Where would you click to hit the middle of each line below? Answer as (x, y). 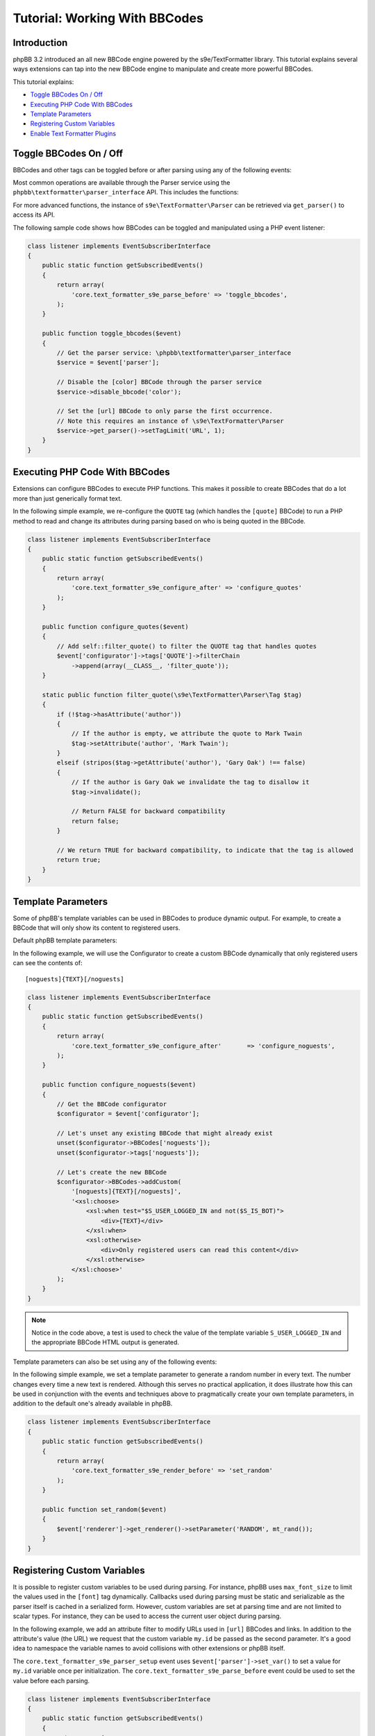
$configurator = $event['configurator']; (128, 1114)
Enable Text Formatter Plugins (73, 133)
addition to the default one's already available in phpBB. (93, 1403)
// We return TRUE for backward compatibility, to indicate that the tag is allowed (205, 850)
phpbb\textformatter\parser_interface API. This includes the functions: (126, 192)
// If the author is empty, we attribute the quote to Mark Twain (186, 734)
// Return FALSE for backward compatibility (148, 811)
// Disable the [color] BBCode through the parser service (159, 382)
